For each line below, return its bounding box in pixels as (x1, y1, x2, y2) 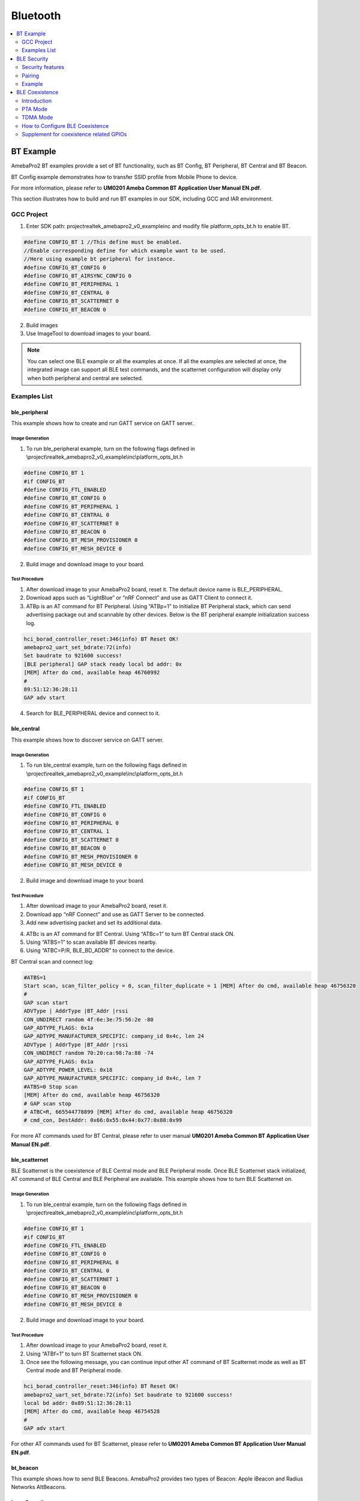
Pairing (22, 72, 39, 79)
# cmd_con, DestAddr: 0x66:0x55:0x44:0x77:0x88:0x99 (23, 1117, 182, 1124)
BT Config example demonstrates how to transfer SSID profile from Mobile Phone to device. (11, 173, 238, 180)
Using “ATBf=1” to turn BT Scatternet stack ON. (26, 1350, 143, 1357)
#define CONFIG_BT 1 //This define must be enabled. (23, 239, 182, 246)
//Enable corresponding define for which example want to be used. (23, 247, 227, 254)
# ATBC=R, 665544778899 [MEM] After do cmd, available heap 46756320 (23, 1108, 233, 1115)
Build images (26, 321, 58, 328)
